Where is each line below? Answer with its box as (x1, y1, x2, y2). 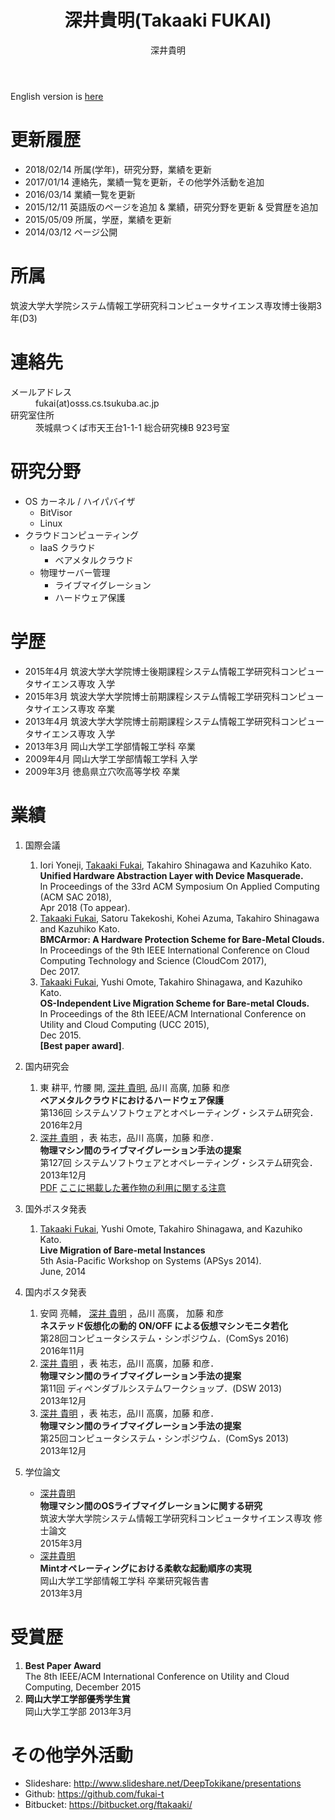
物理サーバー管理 (39, 566, 111, 578)
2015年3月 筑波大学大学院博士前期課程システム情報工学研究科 (24, 690, 281, 702)
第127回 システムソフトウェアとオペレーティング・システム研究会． (39, 1156, 318, 1168)
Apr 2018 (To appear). (39, 901, 131, 913)
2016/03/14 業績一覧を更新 (24, 188, 136, 200)
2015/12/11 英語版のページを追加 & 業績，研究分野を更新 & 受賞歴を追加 (24, 201, 319, 213)
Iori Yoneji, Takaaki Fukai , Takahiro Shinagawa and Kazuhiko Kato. (39, 859, 313, 871)
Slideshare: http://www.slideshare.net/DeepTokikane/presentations (24, 1777, 302, 1790)
